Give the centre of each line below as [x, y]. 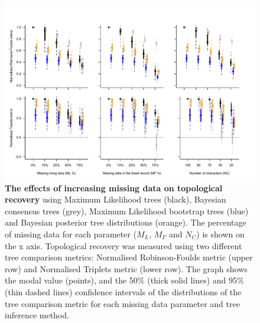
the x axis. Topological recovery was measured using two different [123, 245]
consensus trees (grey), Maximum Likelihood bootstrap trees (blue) [127, 211]
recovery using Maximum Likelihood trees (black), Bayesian [116, 199]
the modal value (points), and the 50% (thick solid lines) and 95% [124, 280]
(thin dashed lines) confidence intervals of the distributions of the [123, 291]
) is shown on [220, 234]
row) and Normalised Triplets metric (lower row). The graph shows [126, 268]
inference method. [37, 315]
